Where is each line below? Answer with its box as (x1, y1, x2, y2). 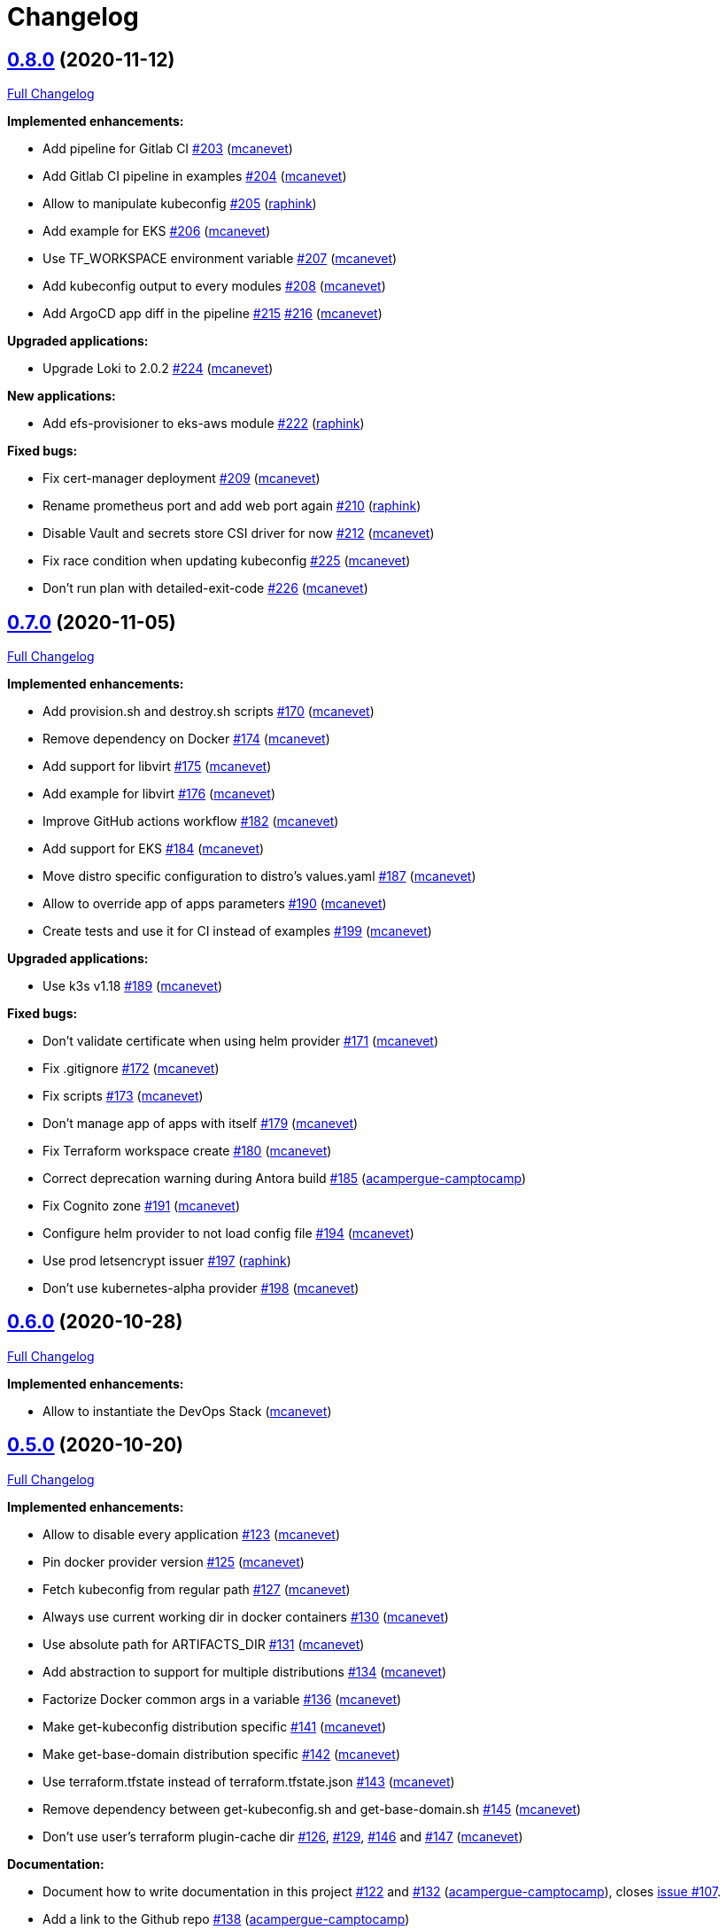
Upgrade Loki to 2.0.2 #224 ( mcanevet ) (43, 361, 274, 377)
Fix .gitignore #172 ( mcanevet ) (43, 1061, 220, 1077)
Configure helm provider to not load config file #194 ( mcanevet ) (43, 1226, 414, 1241)
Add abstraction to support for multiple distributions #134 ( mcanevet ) (43, 1663, 447, 1679)
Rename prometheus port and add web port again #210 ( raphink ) (43, 498, 422, 514)
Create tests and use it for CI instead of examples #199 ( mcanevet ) (43, 923, 432, 939)
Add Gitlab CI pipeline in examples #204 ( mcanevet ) (43, 168, 347, 184)
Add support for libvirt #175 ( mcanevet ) (43, 759, 272, 774)
